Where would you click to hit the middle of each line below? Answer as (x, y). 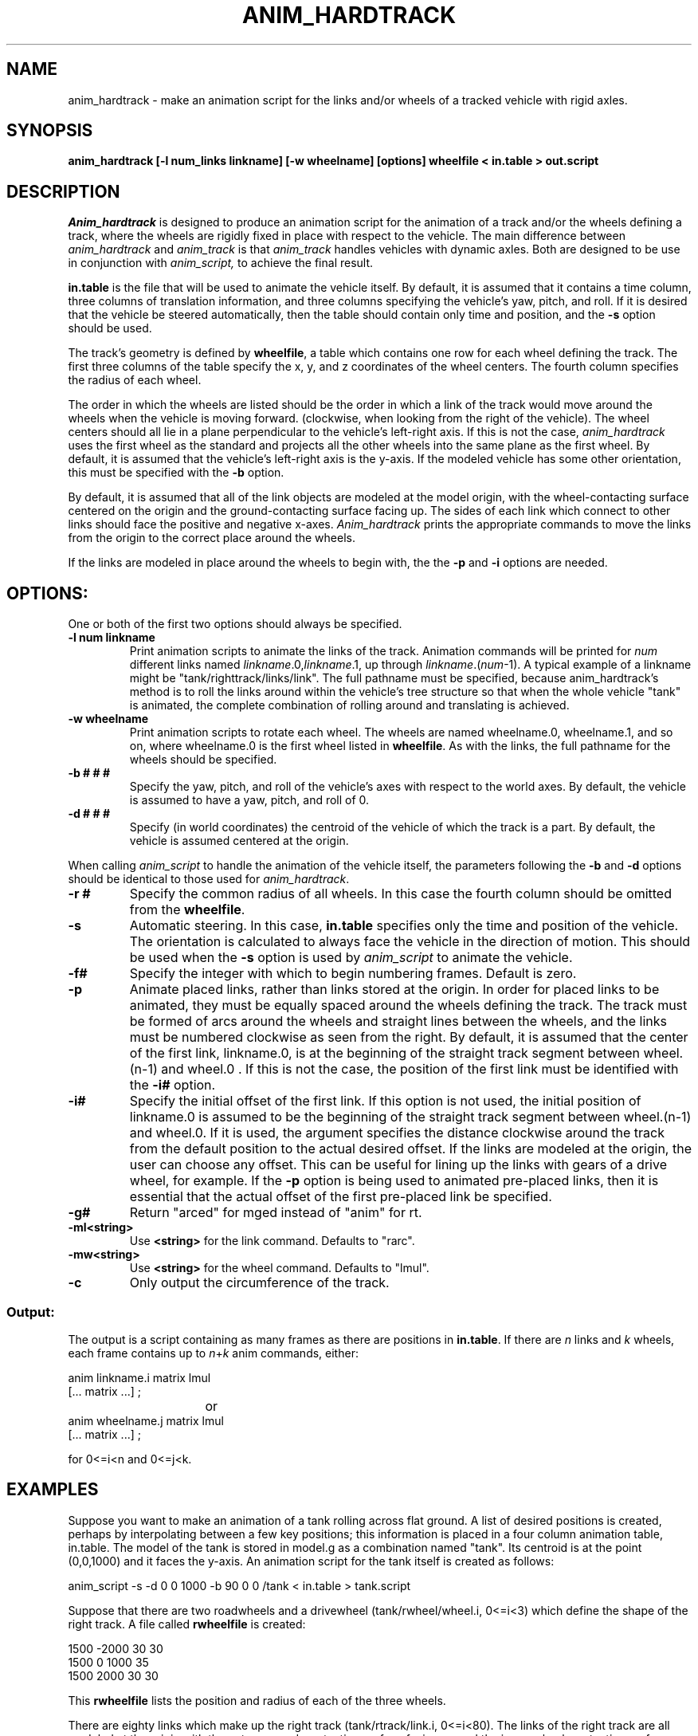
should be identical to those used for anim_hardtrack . (209, 879)
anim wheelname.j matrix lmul (146, 1420)
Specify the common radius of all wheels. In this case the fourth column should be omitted (400, 894)
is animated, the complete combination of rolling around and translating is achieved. (349, 705)
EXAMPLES (53, 1490)
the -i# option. (173, 1085)
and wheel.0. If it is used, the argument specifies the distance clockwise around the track (397, 1133)
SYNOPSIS (50, 131)
